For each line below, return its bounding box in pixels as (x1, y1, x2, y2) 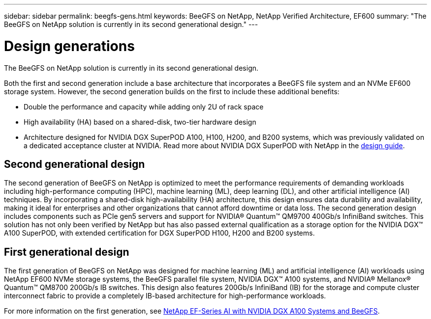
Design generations (4, 37, 135, 54)
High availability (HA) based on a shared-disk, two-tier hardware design (24, 117, 256, 126)
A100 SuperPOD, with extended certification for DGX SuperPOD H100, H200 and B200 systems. (4, 229, 315, 238)
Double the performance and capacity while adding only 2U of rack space (24, 102, 264, 111)
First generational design (4, 245, 129, 258)
